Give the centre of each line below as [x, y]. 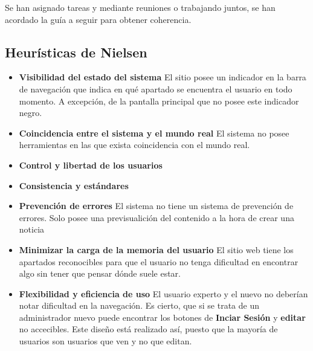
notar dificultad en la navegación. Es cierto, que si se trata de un [139, 305]
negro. [31, 113]
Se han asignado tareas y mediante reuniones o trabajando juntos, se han [140, 7]
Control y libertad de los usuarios [91, 165]
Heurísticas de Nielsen [76, 52]
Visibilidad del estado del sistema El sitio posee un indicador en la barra [163, 77]
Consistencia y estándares [74, 185]
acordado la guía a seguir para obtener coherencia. [98, 19]
